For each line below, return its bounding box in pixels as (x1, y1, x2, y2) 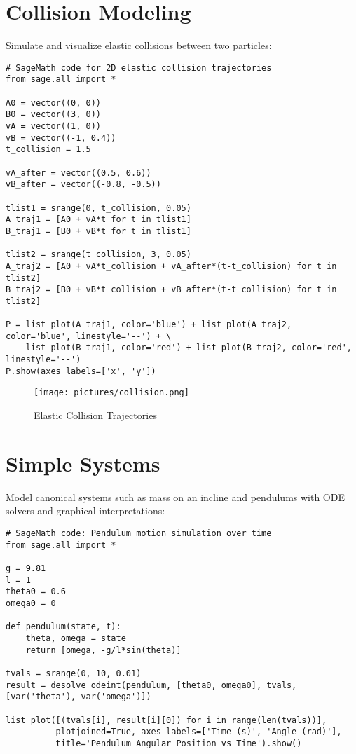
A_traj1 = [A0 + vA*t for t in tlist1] (6, 214, 191, 225)
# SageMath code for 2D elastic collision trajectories (6, 62, 272, 73)
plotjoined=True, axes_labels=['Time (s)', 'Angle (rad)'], (55, 727, 342, 737)
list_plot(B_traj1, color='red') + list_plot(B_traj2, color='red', (25, 343, 352, 353)
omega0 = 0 (6, 598, 56, 608)
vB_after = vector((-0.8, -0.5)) (6, 179, 161, 190)
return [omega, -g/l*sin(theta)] (25, 645, 182, 655)
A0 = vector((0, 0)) (6, 97, 102, 108)
